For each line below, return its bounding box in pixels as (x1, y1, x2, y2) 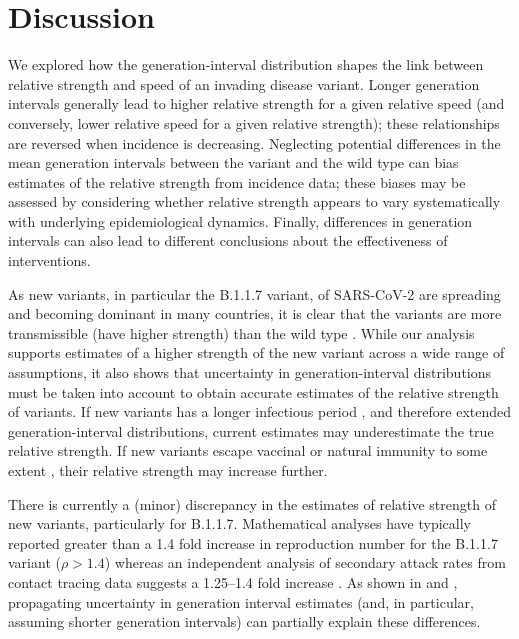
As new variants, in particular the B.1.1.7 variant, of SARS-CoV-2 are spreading (8, 283, 501, 304)
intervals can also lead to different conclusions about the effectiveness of (8, 230, 448, 251)
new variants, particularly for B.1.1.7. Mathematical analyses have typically (8, 513, 471, 534)
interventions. (8, 250, 91, 271)
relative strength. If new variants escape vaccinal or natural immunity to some (8, 440, 488, 461)
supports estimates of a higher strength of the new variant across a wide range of (8, 342, 505, 363)
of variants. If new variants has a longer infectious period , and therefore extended (8, 401, 512, 422)
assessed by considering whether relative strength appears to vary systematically (8, 191, 501, 212)
